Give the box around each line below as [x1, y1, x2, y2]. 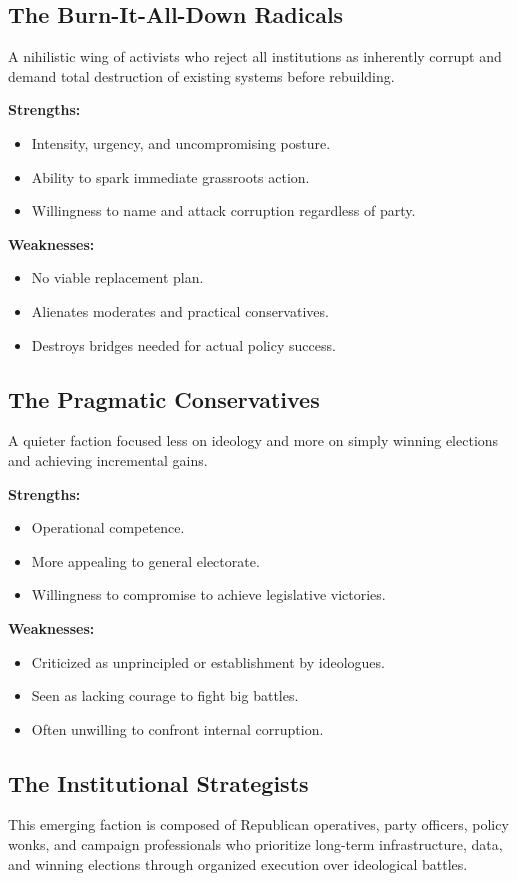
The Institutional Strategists [8, 767, 309, 798]
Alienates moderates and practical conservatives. [31, 300, 329, 321]
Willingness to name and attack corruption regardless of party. [31, 200, 416, 221]
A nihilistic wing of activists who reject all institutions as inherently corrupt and [8, 46, 502, 67]
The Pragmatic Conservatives [8, 383, 320, 414]
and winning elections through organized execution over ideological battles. [8, 853, 468, 874]
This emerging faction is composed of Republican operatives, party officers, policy [8, 814, 509, 835]
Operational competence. [31, 517, 185, 538]
